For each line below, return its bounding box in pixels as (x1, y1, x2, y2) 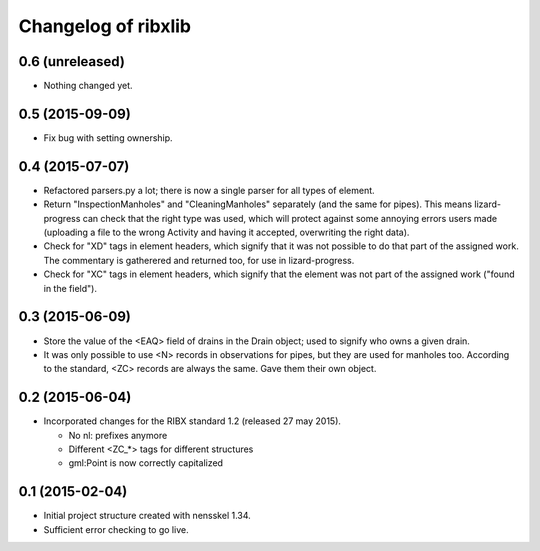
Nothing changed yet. (43, 80, 134, 92)
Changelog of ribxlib (18, 15, 192, 37)
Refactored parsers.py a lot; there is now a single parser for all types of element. (43, 184, 375, 196)
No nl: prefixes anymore (68, 429, 168, 441)
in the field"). (43, 282, 97, 294)
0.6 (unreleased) (18, 53, 125, 70)
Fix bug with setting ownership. (43, 131, 174, 144)
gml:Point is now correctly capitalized (68, 457, 224, 469)
